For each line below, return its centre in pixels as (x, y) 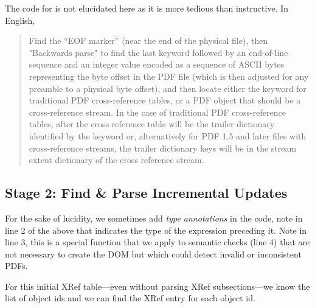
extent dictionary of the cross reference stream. (116, 160)
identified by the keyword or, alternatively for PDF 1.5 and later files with (168, 135)
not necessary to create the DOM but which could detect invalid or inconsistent (153, 254)
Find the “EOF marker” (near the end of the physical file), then (148, 40)
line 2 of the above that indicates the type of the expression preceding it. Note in (156, 230)
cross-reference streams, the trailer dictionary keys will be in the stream (163, 148)
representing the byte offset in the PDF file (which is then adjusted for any (169, 76)
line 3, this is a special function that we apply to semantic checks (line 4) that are (157, 242)
